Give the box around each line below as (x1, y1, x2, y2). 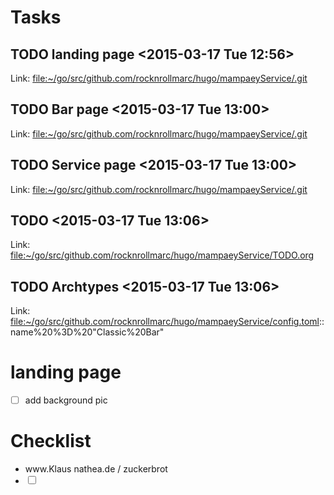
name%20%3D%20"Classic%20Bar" (10, 326, 165, 338)
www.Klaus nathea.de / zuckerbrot (24, 463, 168, 475)
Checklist (10, 430, 92, 453)
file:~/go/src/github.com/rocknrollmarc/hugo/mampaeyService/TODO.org (10, 249, 315, 261)
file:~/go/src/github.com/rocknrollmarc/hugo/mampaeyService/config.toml (10, 316, 320, 328)
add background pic (24, 394, 108, 406)
